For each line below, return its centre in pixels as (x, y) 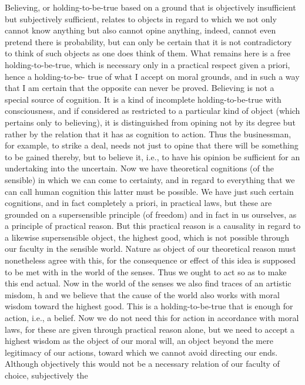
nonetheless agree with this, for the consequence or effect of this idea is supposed (150, 260)
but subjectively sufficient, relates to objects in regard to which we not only (141, 18)
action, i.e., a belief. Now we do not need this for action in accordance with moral (152, 318)
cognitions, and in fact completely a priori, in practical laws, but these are (138, 203)
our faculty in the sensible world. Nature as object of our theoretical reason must (150, 249)
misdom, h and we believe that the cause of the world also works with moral (142, 294)
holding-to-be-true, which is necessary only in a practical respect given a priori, (148, 64)
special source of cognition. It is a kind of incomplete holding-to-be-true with (143, 99)
